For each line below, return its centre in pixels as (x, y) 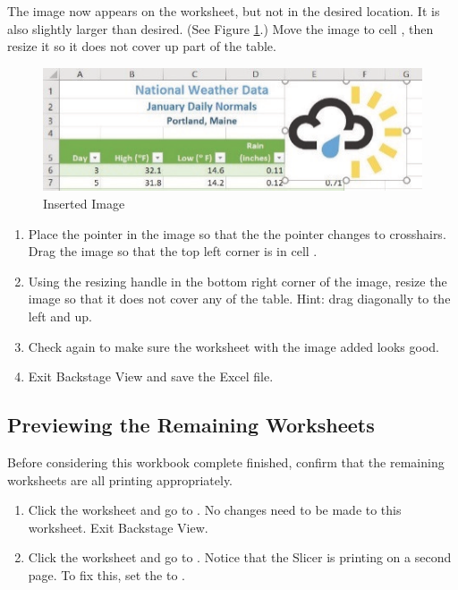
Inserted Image (84, 203)
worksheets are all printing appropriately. (120, 479)
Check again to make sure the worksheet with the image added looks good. (233, 346)
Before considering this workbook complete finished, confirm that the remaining (226, 462)
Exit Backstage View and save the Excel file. (151, 376)
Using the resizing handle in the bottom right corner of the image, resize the (237, 281)
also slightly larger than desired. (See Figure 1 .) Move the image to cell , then (221, 28)
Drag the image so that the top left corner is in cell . (173, 251)
